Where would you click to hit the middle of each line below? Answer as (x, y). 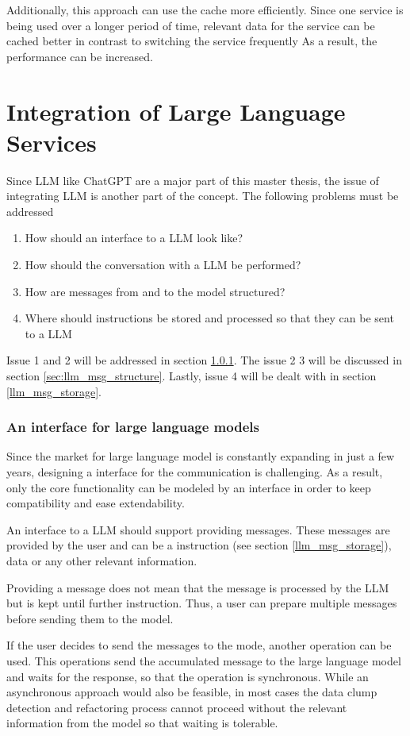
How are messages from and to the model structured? (155, 291)
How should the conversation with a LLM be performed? (163, 265)
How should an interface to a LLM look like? (134, 238)
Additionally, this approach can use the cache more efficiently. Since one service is (205, 10)
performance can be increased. (80, 56)
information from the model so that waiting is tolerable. (142, 723)
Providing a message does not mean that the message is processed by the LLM (198, 587)
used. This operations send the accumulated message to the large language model (204, 660)
